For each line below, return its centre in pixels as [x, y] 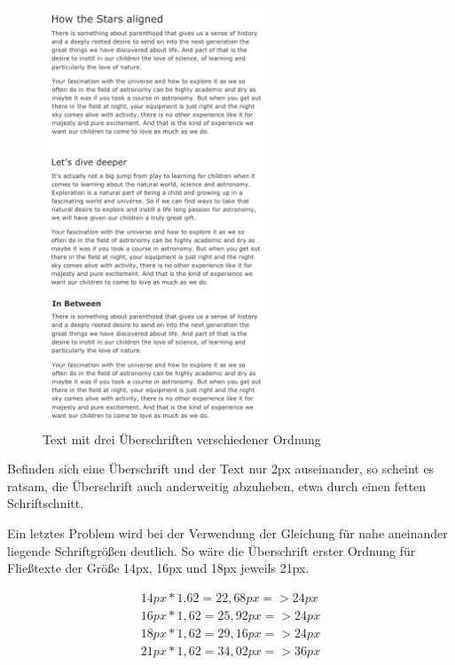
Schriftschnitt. [46, 503]
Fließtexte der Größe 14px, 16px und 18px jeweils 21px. [158, 568]
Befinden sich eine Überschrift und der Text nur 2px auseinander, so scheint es [221, 469]
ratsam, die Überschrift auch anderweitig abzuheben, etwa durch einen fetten [217, 485]
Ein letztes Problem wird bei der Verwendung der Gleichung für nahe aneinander [227, 532]
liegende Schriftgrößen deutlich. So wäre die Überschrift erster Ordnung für [212, 550]
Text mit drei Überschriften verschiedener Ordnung [182, 438]
